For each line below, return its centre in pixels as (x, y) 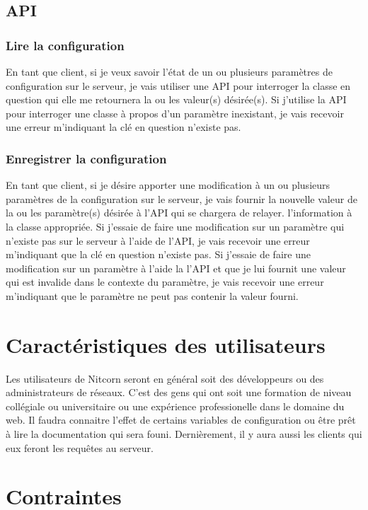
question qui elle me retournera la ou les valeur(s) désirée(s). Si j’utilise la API (176, 99)
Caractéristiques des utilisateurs (166, 344)
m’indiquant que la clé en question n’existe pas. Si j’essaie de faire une (158, 254)
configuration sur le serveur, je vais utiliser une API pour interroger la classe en (178, 85)
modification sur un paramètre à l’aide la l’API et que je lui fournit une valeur (176, 268)
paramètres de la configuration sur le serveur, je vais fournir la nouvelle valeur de (182, 198)
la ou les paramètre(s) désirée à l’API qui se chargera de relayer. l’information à (179, 213)
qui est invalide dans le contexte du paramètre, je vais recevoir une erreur (165, 282)
